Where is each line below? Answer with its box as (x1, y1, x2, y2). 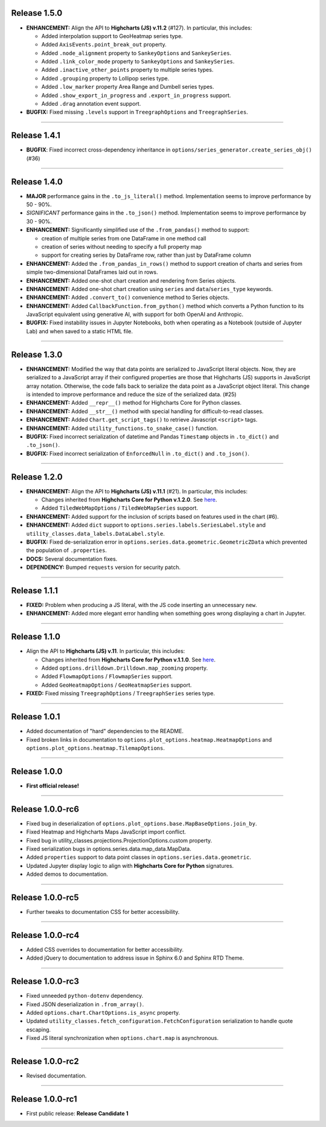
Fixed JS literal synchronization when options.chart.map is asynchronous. (26, 1035, 219, 1042)
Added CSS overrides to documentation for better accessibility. (26, 946, 184, 953)
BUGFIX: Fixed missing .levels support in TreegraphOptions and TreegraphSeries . (26, 109, 249, 116)
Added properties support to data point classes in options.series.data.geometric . (26, 853, 252, 861)
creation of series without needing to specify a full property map (41, 243, 202, 250)
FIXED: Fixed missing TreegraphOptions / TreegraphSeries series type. (26, 690, 216, 697)
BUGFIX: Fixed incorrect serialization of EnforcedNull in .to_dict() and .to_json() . (26, 450, 250, 457)
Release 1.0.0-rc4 (11, 930, 80, 940)
